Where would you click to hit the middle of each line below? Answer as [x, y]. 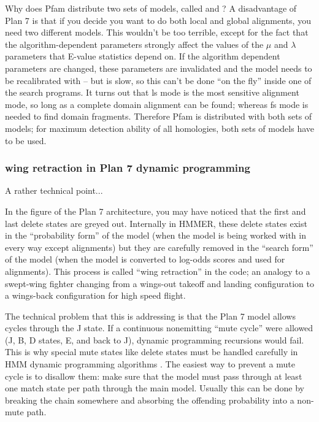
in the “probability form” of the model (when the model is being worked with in [156, 235]
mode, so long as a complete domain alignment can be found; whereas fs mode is [157, 104]
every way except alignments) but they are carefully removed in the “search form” [159, 247]
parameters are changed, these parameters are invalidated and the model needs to [159, 68]
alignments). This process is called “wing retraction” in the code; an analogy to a [158, 271]
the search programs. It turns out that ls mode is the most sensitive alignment [152, 92]
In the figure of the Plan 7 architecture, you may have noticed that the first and [156, 211]
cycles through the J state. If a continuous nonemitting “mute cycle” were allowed [159, 328]
